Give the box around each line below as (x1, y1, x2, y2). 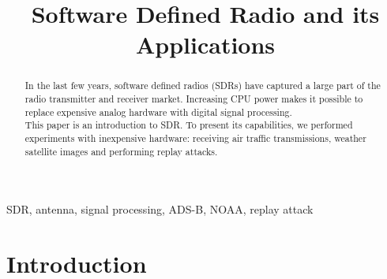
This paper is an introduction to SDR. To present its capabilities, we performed (24, 118, 353, 132)
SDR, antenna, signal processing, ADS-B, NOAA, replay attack (6, 201, 314, 218)
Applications (135, 28, 276, 61)
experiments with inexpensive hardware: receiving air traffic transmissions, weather (24, 131, 366, 144)
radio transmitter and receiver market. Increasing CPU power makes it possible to (24, 92, 363, 106)
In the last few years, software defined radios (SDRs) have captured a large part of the (24, 79, 381, 92)
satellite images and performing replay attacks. (24, 144, 218, 158)
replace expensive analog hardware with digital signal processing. (24, 105, 292, 118)
